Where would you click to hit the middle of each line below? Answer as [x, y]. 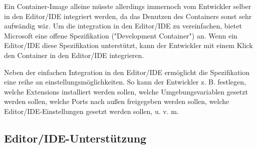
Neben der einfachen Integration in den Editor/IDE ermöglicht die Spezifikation [127, 72]
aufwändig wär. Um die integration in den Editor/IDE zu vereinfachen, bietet [123, 26]
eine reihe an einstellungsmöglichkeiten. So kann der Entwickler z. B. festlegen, [125, 82]
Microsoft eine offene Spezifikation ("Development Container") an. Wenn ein [121, 35]
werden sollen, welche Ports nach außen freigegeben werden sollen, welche [117, 101]
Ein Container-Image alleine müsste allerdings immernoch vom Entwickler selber [128, 6]
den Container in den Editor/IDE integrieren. [74, 55]
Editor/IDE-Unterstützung [75, 138]
